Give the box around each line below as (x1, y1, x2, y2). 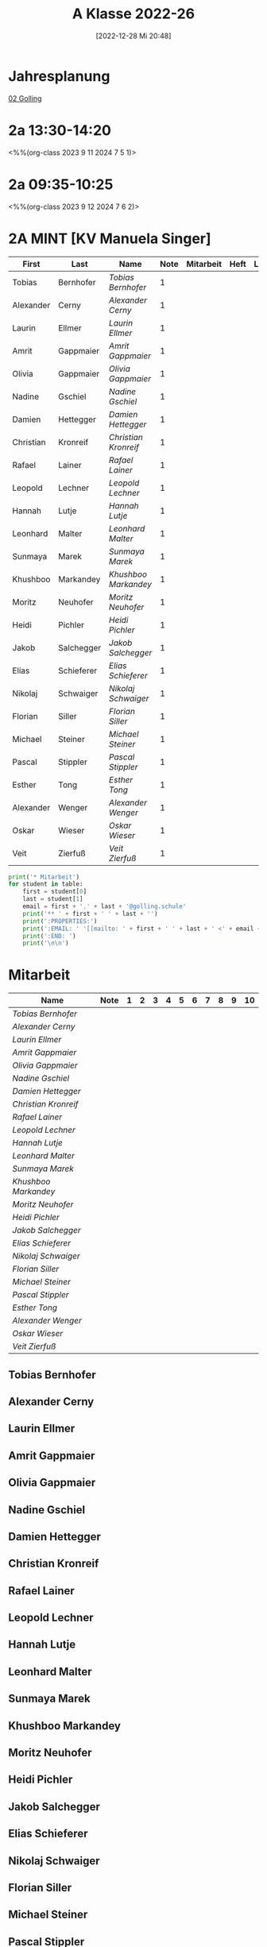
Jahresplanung (8, 67, 110, 85)
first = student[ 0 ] (22, 887, 87, 896)
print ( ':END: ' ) (22, 932, 77, 940)
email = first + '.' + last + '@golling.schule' (22, 902, 187, 910)
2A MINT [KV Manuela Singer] (8, 230, 212, 247)
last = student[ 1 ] (22, 895, 83, 903)
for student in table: (8, 880, 83, 888)
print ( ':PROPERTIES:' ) (22, 917, 98, 925)
